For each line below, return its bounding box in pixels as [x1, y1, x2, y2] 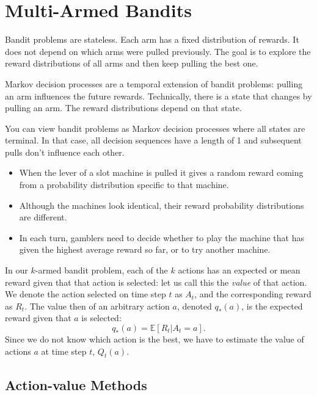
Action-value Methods [5, 375, 147, 394]
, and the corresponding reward [194, 288, 312, 300]
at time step [41, 344, 87, 357]
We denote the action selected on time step [5, 288, 166, 300]
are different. [19, 211, 67, 223]
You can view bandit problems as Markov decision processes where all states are [5, 121, 305, 134]
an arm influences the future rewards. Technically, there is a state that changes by [5, 89, 312, 102]
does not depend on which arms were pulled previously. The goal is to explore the [5, 45, 311, 57]
